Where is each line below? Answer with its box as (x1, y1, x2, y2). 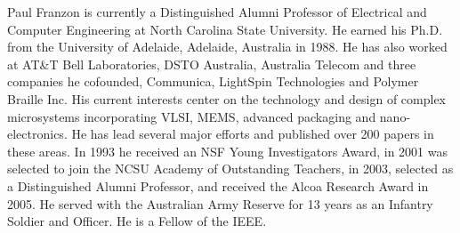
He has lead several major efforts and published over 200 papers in (71, 125, 434, 143)
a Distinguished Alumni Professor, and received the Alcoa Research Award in (7, 176, 429, 195)
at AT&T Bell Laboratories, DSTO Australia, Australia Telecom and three (7, 54, 416, 73)
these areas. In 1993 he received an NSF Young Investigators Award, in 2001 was (7, 141, 448, 160)
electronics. (7, 125, 68, 143)
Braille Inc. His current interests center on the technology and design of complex (7, 89, 446, 108)
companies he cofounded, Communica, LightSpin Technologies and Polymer (7, 72, 419, 91)
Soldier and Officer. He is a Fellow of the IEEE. (7, 212, 267, 230)
